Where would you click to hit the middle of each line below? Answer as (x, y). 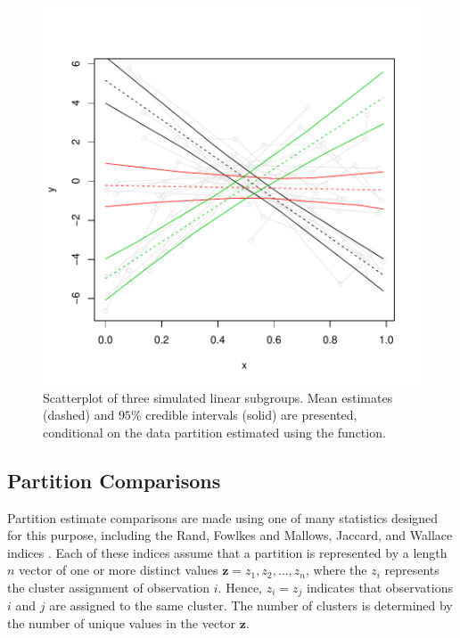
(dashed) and (79, 415)
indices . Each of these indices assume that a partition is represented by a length (227, 552)
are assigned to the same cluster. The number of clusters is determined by (251, 605)
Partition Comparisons (114, 480)
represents (412, 570)
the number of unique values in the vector (122, 623)
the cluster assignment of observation (109, 587)
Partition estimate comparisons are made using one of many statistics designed (223, 517)
